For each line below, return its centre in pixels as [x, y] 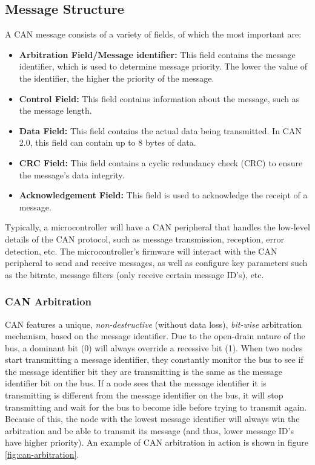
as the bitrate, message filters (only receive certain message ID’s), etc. [134, 274]
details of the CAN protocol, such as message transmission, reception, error [144, 239]
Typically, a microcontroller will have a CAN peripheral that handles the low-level [157, 227]
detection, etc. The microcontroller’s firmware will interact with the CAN [141, 251]
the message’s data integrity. [72, 174]
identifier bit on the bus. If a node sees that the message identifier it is [136, 383]
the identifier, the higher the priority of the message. [117, 78]
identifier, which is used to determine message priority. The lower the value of [163, 66]
